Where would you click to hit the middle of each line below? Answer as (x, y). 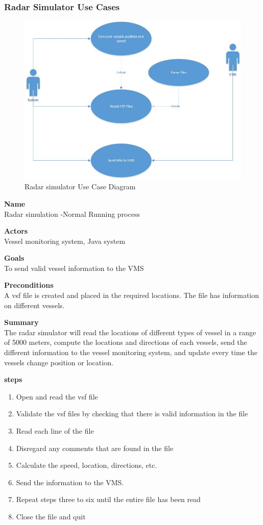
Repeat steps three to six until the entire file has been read (108, 499)
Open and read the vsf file (57, 396)
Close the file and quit (51, 516)
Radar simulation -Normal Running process (72, 214)
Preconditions (29, 285)
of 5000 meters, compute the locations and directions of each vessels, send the (126, 342)
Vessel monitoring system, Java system (65, 241)
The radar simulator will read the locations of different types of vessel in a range (130, 332)
